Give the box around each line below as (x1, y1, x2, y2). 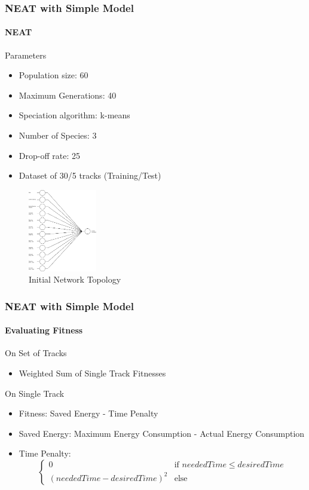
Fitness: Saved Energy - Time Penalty (19, 407, 158, 419)
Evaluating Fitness (5, 324, 83, 336)
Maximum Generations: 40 (19, 88, 117, 101)
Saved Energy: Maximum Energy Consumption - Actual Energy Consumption (19, 427, 305, 439)
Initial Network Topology (29, 273, 121, 286)
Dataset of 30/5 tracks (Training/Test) (19, 169, 161, 182)
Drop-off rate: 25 (19, 149, 80, 161)
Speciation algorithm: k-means (19, 109, 130, 121)
